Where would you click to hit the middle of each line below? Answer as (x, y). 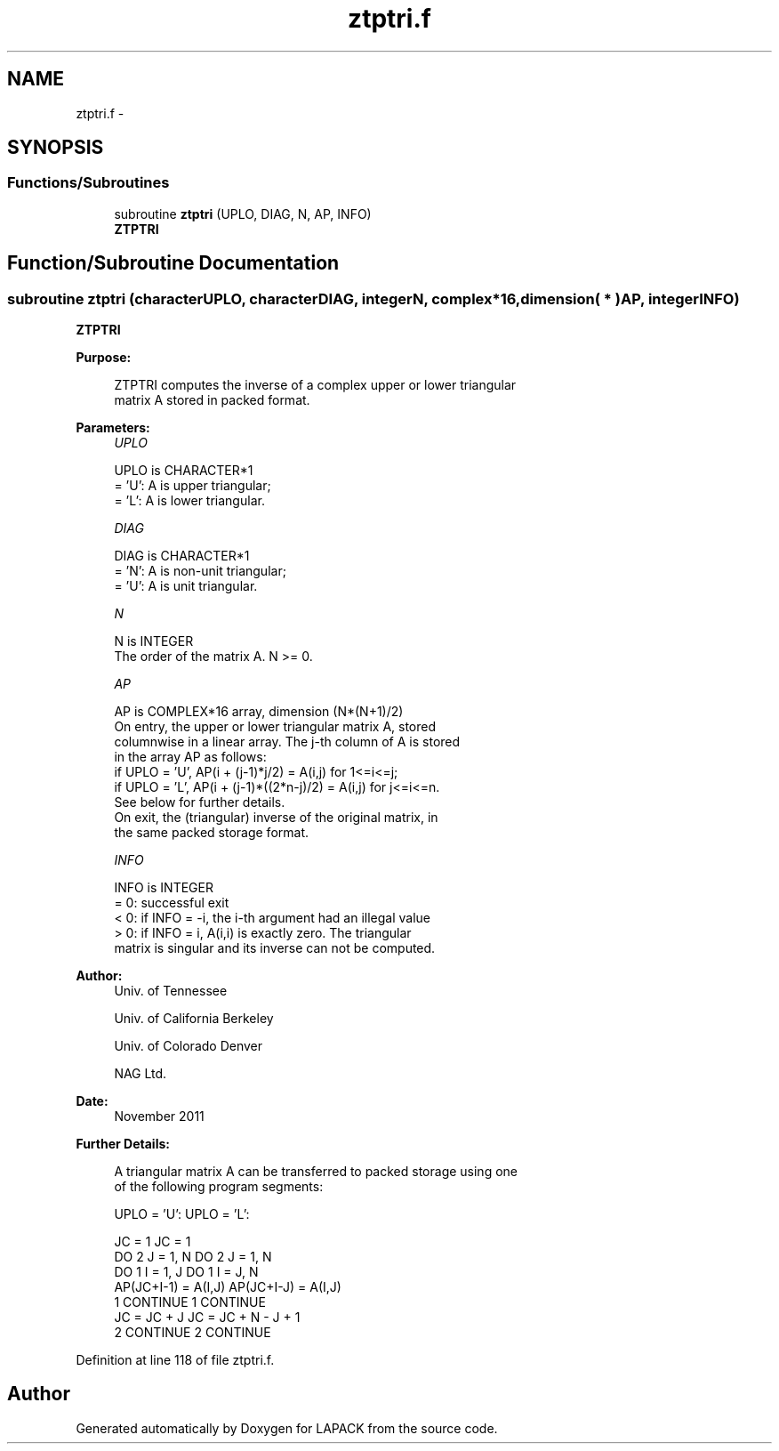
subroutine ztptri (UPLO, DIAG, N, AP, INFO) (243, 214)
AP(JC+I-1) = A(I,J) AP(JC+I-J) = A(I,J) (228, 1287)
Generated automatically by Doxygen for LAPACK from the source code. (287, 1428)
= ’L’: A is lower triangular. (189, 501)
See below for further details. (200, 802)
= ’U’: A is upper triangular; (193, 486)
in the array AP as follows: (190, 757)
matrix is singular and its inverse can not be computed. (275, 948)
